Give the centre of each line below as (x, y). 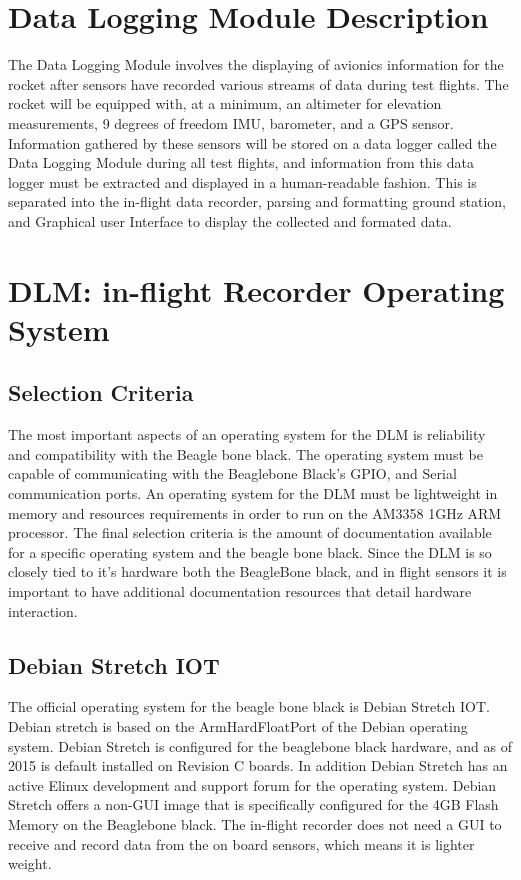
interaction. (43, 610)
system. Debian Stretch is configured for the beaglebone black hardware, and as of (260, 745)
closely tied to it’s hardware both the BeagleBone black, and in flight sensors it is (257, 571)
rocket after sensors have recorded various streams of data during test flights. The (258, 83)
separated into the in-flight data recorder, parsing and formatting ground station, (257, 201)
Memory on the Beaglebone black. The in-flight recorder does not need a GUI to (255, 823)
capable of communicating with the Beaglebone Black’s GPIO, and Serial (232, 473)
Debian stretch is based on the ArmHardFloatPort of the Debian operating (238, 725)
